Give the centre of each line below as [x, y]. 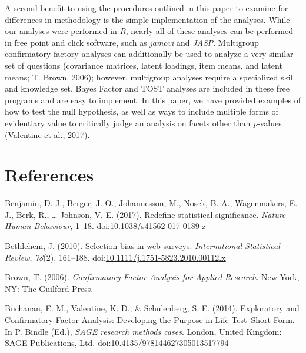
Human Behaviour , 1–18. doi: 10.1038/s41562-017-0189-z [105, 226]
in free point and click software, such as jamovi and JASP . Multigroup [132, 42]
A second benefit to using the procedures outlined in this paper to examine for [147, 8]
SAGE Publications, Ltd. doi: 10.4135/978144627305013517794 [117, 343]
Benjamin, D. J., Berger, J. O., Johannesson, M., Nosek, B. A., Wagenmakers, [146, 203]
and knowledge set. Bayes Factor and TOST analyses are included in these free [147, 88]
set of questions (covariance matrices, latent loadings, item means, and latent [144, 65]
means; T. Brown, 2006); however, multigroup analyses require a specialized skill [150, 77]
